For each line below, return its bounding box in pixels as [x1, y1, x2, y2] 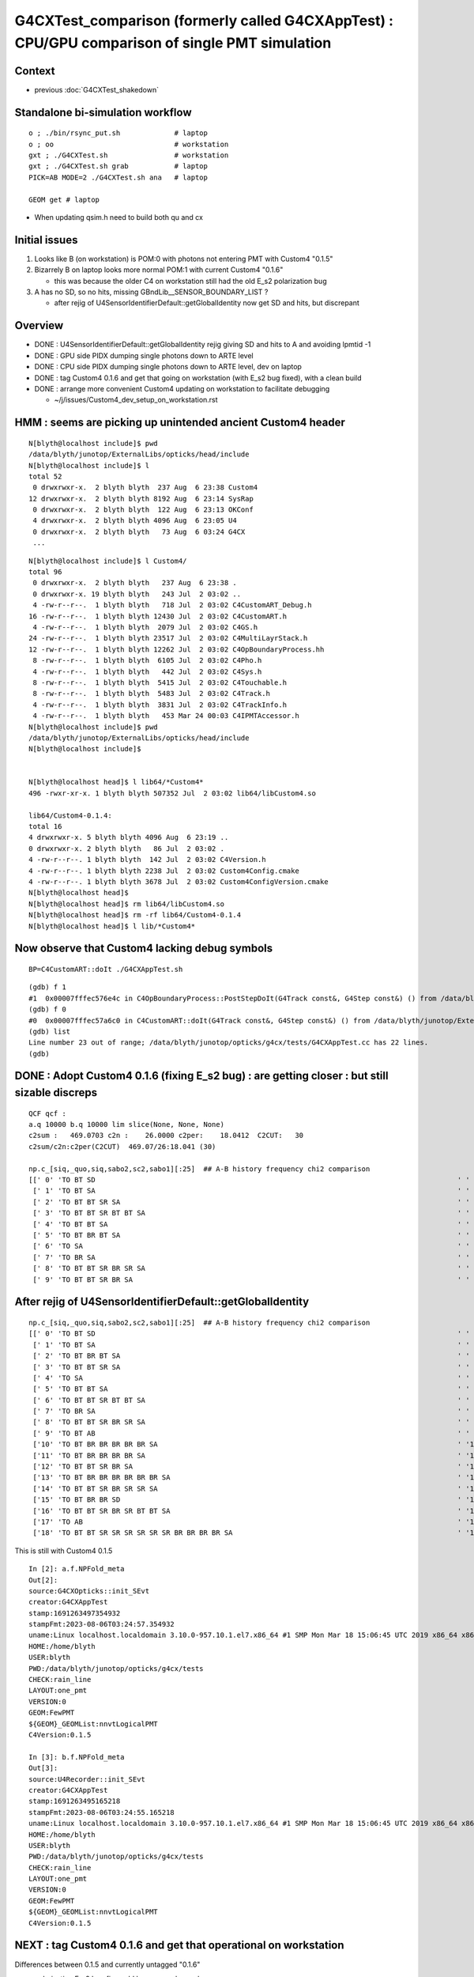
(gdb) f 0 [28, 1005, 66, 1014]
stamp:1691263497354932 [28, 1608, 121, 1617]
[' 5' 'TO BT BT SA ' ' [32, 1385, 470, 1393]
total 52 [28, 471, 62, 481]
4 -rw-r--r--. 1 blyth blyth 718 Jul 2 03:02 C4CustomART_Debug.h [32, 601, 312, 610]
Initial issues [14, 233, 78, 247]
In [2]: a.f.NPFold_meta [28, 1564, 125, 1574]
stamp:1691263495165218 [28, 1797, 121, 1806]
